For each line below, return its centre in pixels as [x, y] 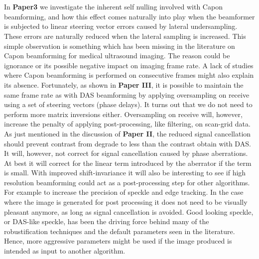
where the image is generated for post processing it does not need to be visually [126, 202]
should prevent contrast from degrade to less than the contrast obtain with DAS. [128, 143]
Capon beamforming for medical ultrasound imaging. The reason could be [117, 56]
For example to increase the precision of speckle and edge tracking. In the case [124, 192]
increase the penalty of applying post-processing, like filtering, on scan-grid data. [127, 124]
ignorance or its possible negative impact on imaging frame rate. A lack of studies [129, 65]
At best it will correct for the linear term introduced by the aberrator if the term [128, 163]
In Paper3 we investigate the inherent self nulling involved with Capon [113, 7]
